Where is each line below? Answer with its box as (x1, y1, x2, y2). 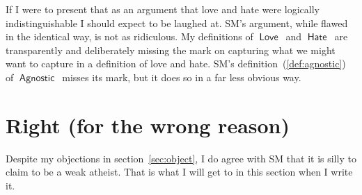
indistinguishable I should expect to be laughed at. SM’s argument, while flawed (6, 15, 348, 30)
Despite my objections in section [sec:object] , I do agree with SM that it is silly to (6, 151, 356, 165)
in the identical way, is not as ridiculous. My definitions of (6, 29, 253, 44)
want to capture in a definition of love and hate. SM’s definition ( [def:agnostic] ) (6, 56, 346, 71)
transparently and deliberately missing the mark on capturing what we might (6, 42, 336, 57)
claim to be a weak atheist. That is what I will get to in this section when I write (6, 164, 353, 179)
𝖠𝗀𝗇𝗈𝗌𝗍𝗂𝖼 (19, 73, 55, 83)
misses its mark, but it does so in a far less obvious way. (62, 69, 301, 84)
